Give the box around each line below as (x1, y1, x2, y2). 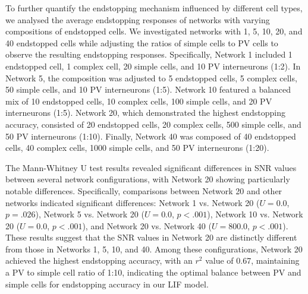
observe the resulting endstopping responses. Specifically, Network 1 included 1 (5, 48, 293, 61)
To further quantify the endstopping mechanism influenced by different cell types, (5, 2, 303, 14)
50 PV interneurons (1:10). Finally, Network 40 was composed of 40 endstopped (5, 129, 296, 142)
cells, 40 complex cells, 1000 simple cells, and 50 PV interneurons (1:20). (5, 141, 269, 154)
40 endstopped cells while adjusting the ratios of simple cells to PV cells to (5, 36, 278, 49)
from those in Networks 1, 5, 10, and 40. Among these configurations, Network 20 (5, 242, 303, 255)
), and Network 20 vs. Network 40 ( (82, 219, 212, 232)
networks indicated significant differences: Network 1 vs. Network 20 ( (5, 196, 260, 208)
